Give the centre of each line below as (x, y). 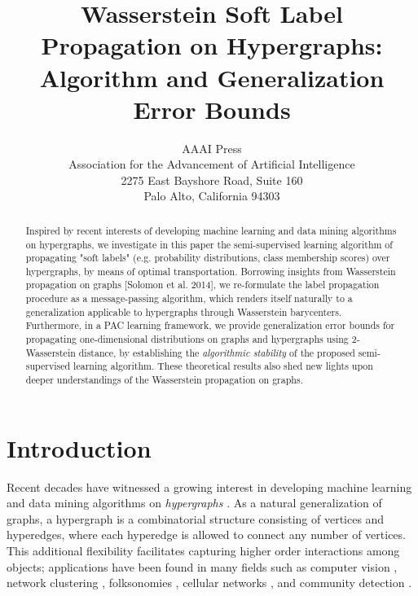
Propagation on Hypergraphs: (212, 45)
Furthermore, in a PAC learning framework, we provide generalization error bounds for (210, 325)
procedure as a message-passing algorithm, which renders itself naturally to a (189, 298)
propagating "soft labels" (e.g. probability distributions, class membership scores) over (208, 258)
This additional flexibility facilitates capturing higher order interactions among (203, 551)
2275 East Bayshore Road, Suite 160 (212, 180)
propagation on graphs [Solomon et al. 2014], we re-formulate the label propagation (202, 285)
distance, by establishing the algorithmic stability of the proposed (217, 352)
